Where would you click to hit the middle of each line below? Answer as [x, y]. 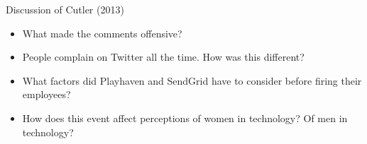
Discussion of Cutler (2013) [65, 9]
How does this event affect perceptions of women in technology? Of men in [185, 118]
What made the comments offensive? [102, 33]
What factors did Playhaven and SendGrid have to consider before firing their [192, 80]
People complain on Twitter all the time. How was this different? [163, 57]
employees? [46, 94]
